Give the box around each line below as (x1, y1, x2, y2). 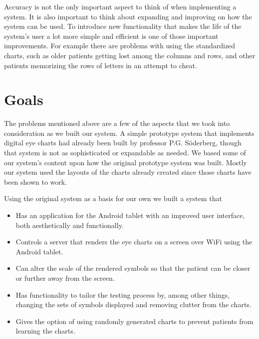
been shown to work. (4, 176, 67, 187)
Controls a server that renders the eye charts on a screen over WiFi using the (15, 236, 253, 247)
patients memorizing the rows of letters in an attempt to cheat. (4, 60, 197, 70)
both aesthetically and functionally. (15, 220, 124, 230)
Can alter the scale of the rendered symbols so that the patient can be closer (15, 263, 251, 273)
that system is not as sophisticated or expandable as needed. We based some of (4, 147, 246, 158)
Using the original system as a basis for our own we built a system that (4, 193, 223, 204)
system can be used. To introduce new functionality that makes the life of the (4, 21, 242, 31)
